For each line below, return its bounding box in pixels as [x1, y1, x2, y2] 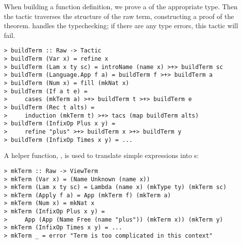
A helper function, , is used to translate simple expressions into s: [4, 150, 199, 160]
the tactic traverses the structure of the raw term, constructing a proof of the [4, 11, 234, 21]
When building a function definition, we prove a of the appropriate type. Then [4, 1, 238, 11]
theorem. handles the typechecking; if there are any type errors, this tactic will [4, 20, 238, 31]
